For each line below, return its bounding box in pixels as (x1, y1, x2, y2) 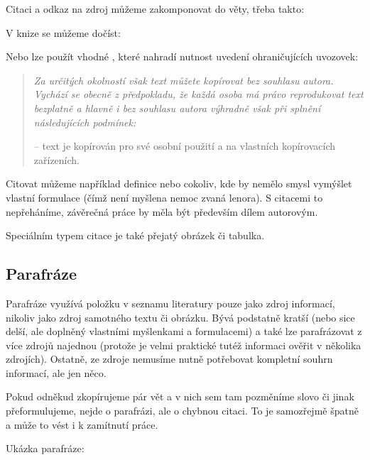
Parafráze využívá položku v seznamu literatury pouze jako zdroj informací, (6, 295, 335, 310)
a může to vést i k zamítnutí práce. (6, 417, 158, 432)
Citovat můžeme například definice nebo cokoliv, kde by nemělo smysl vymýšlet (6, 176, 352, 191)
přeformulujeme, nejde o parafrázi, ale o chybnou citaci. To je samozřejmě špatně (6, 403, 359, 418)
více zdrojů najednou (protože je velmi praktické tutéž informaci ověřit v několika (6, 337, 361, 352)
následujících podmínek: (33, 114, 136, 129)
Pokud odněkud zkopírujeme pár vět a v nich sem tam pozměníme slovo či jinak (6, 389, 354, 404)
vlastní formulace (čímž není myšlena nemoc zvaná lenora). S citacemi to (6, 190, 323, 204)
